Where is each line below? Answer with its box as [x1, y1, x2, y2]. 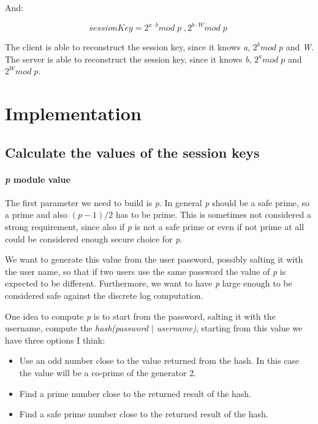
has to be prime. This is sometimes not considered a [115, 208, 311, 221]
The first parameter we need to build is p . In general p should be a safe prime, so [5, 196, 310, 209]
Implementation [5, 101, 142, 126]
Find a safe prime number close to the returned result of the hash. [19, 407, 268, 420]
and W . [286, 40, 314, 53]
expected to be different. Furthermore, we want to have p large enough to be [5, 277, 292, 290]
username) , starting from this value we [156, 322, 303, 334]
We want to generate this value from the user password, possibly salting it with [5, 253, 303, 266]
